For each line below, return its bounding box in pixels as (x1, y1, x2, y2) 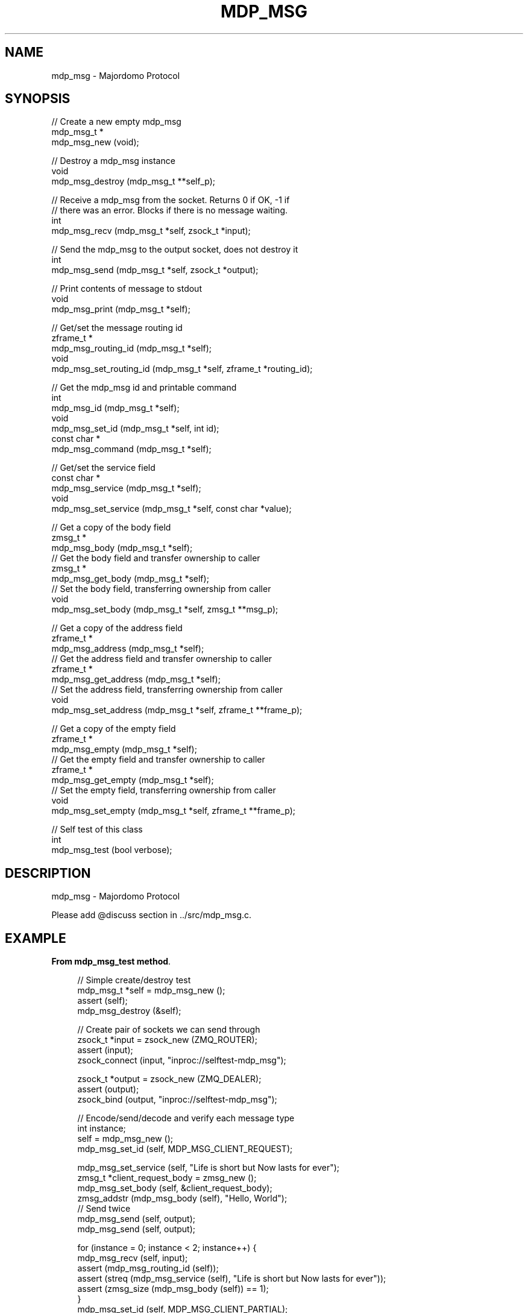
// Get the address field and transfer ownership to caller (51, 653, 272, 664)
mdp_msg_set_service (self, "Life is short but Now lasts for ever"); (77, 1162, 340, 1173)
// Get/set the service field (51, 462, 156, 473)
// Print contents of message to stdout (51, 283, 202, 294)
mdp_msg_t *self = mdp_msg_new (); (77, 985, 225, 996)
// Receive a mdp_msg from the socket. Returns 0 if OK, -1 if (51, 195, 290, 206)
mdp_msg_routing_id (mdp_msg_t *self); (51, 343, 212, 354)
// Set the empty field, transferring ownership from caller (51, 785, 276, 796)
